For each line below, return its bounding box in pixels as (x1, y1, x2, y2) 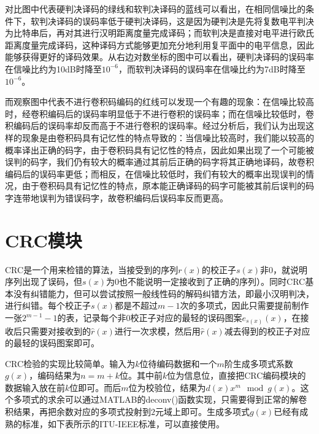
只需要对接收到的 (21, 324, 91, 337)
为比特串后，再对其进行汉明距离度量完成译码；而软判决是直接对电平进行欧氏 (5, 26, 314, 39)
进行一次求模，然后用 (114, 324, 201, 337)
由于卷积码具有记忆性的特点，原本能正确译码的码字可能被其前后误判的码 (21, 179, 314, 192)
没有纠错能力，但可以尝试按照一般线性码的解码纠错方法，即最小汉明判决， (13, 287, 314, 300)
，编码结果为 (29, 369, 81, 382)
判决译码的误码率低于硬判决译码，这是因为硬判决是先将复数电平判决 (39, 14, 314, 27)
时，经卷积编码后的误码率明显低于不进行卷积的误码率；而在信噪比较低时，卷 (5, 107, 314, 120)
